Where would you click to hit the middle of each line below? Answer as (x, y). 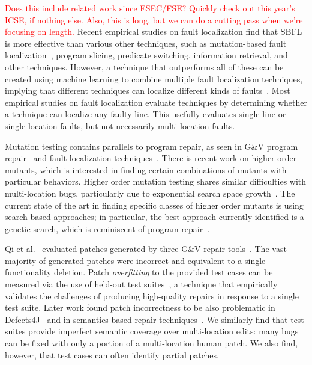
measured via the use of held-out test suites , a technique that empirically (141, 284)
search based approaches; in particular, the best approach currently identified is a (154, 217)
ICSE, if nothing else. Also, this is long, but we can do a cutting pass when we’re (154, 20)
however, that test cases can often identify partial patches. (112, 354)
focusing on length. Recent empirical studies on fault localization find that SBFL (154, 32)
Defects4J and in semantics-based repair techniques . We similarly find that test (154, 319)
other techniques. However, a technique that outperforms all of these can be (144, 66)
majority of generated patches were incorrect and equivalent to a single (135, 260)
